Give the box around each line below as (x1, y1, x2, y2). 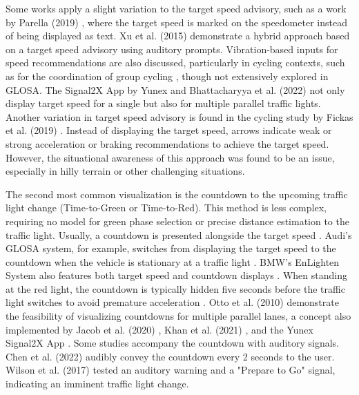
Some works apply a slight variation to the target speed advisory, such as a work (6, 1, 347, 15)
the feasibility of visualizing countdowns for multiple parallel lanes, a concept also (6, 309, 351, 323)
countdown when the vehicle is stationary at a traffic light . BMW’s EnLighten (6, 254, 340, 269)
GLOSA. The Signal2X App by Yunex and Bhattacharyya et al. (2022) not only (6, 82, 345, 97)
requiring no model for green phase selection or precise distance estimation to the (6, 213, 349, 228)
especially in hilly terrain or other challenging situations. (6, 164, 245, 178)
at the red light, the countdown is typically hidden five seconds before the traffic (6, 281, 345, 296)
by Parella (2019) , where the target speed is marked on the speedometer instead (6, 15, 347, 29)
